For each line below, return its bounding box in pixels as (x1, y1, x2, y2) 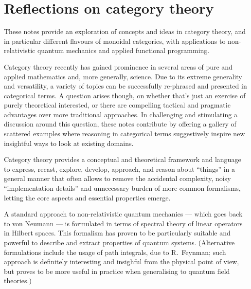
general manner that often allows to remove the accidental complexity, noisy (4, 173, 231, 183)
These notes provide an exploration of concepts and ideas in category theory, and (4, 26, 246, 36)
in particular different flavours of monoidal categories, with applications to (4, 36, 226, 46)
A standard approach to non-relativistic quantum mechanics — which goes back (4, 209, 243, 219)
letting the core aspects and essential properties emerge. (4, 192, 171, 202)
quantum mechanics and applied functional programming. (37, 45, 210, 55)
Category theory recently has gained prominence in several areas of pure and (4, 61, 233, 72)
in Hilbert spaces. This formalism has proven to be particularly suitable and (4, 228, 231, 238)
